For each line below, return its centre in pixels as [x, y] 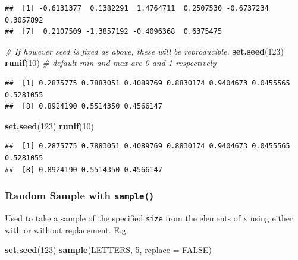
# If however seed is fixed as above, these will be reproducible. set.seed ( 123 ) [144, 51]
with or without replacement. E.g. [67, 229]
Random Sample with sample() [80, 196]
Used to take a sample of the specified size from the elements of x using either [149, 218]
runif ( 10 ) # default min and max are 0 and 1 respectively [111, 63]
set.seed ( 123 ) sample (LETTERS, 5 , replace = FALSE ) [108, 250]
